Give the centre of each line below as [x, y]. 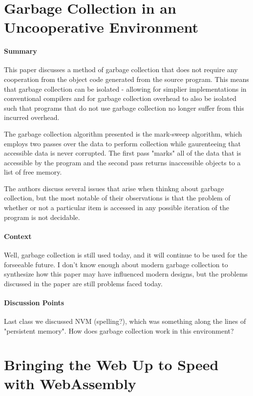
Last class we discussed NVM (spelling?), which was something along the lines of [125, 321]
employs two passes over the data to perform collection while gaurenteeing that [122, 143]
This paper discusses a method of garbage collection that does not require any [121, 69]
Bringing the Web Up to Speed [111, 364]
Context [18, 236]
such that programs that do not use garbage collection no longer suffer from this [124, 108]
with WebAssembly [70, 383]
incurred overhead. [32, 117]
